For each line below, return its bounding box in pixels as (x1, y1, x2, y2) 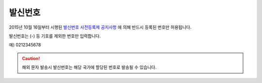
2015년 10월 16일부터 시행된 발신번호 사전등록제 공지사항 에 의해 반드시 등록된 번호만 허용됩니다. (9, 24, 192, 30)
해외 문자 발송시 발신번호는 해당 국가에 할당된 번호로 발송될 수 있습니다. (22, 65, 157, 70)
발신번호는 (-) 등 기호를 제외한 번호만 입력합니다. (9, 33, 101, 39)
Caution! (22, 55, 40, 61)
